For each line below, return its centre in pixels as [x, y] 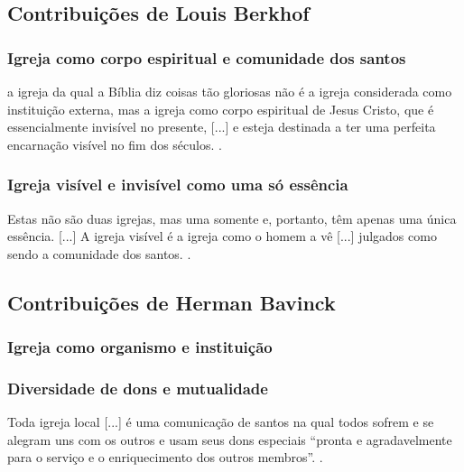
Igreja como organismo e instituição [140, 347]
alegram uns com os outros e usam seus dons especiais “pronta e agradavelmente [230, 439]
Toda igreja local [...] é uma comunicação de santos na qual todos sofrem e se [221, 422]
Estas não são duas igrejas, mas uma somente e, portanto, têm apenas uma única [232, 218]
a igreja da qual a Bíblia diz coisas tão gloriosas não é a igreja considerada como [230, 91]
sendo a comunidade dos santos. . [99, 253]
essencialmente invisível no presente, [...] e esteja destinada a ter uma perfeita [222, 127]
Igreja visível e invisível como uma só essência [178, 185]
